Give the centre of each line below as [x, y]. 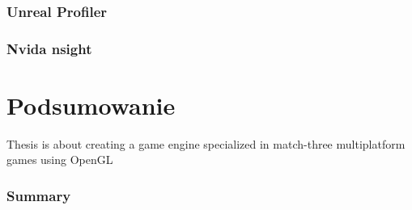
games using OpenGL [60, 160]
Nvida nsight [49, 48]
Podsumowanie [91, 105]
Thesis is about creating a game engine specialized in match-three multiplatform [206, 143]
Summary [39, 195]
